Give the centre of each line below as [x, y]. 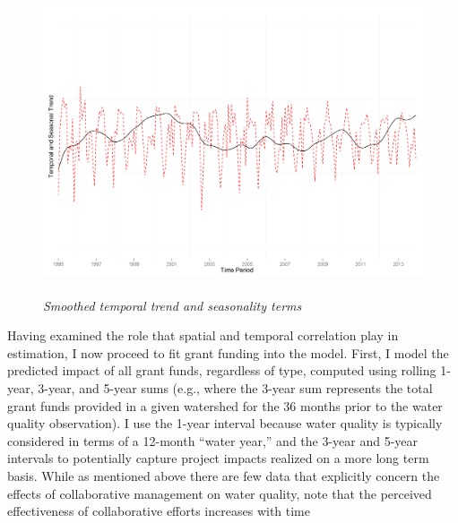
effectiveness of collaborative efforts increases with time [159, 511]
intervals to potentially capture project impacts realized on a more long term [218, 458]
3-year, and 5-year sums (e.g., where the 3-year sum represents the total [235, 387]
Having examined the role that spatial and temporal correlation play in [203, 335]
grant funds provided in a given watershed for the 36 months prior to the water [225, 405]
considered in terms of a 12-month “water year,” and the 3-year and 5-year [213, 440]
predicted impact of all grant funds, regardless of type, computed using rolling [222, 370]
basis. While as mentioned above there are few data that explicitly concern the [224, 475]
